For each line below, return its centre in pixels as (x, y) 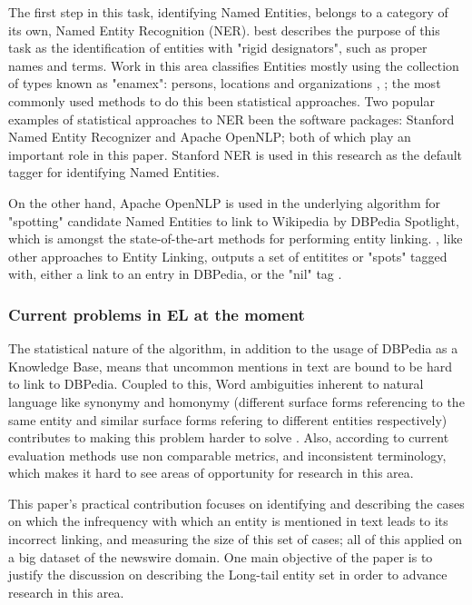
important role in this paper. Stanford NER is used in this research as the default (236, 154)
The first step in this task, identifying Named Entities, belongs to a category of (228, 12)
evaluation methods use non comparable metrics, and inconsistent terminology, (227, 455)
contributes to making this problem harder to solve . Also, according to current (229, 437)
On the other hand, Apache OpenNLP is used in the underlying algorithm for (224, 202)
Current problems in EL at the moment (157, 314)
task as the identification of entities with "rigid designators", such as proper (218, 48)
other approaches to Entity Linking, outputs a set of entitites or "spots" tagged (228, 256)
